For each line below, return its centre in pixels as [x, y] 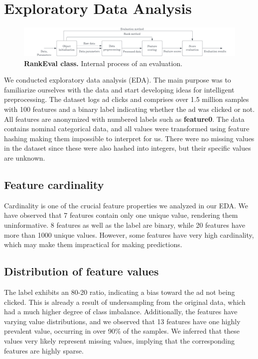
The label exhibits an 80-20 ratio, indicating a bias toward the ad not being [120, 292]
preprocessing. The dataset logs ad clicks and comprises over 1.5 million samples [127, 99]
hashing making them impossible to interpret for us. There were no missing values [129, 138]
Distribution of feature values [81, 271]
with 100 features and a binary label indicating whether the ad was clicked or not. [129, 109]
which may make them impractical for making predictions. [93, 244]
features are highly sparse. [44, 350]
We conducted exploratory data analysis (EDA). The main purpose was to [118, 80]
